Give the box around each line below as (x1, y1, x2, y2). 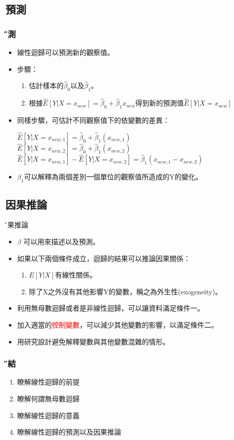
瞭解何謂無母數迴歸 (17, 393, 80, 404)
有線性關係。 (55, 270, 97, 280)
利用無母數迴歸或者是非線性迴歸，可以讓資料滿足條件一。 (17, 303, 204, 313)
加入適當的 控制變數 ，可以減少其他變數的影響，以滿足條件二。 (17, 320, 218, 330)
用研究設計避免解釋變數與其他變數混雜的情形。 (17, 336, 170, 346)
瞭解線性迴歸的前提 (17, 377, 80, 387)
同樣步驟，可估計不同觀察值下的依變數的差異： (17, 115, 170, 125)
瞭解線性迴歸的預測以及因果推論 (17, 427, 121, 437)
